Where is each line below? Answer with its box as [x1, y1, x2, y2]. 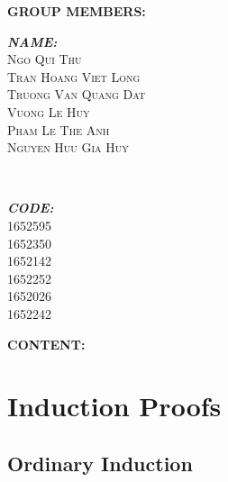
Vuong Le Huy [7, 102, 90, 121]
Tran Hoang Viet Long [7, 67, 141, 86]
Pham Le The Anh [7, 120, 110, 139]
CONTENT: [7, 334, 86, 353]
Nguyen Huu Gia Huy [7, 138, 129, 157]
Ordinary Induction [7, 449, 193, 477]
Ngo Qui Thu [7, 50, 82, 68]
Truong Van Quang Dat [7, 85, 146, 104]
